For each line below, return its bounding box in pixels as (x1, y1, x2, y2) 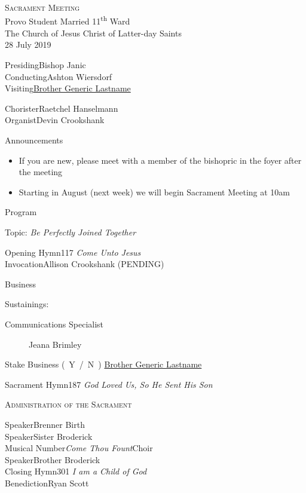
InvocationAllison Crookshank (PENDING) (5, 258, 164, 270)
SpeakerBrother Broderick (5, 453, 100, 466)
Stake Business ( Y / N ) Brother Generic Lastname (5, 358, 202, 370)
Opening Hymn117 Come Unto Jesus (5, 246, 141, 258)
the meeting (19, 166, 63, 178)
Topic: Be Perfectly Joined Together (5, 225, 136, 238)
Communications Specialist (5, 317, 104, 330)
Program (5, 206, 37, 218)
